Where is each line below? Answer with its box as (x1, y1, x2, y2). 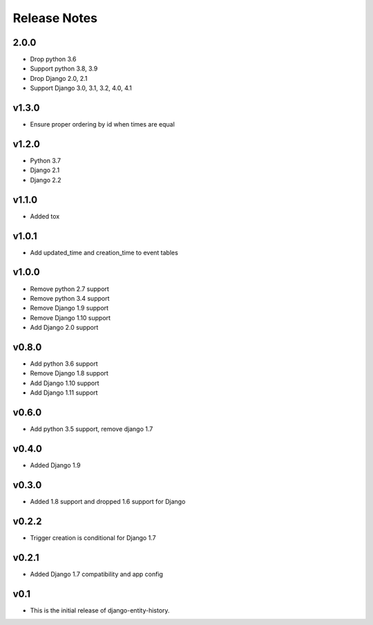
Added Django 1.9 (30, 461, 81, 469)
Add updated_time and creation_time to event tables (30, 248, 179, 256)
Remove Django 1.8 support (30, 369, 108, 377)
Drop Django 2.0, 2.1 (30, 74, 88, 82)
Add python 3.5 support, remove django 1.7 (30, 425, 153, 433)
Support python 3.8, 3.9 (30, 64, 98, 73)
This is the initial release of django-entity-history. (30, 606, 170, 615)
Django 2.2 (30, 176, 61, 184)
